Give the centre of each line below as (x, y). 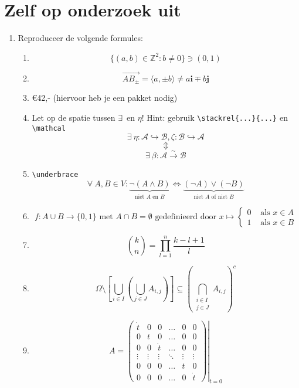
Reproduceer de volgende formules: (80, 38)
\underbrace (55, 175)
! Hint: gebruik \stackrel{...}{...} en (215, 117)
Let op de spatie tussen (74, 117)
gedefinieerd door (186, 217)
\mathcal (49, 128)
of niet (220, 197)
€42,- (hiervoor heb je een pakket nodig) (105, 98)
